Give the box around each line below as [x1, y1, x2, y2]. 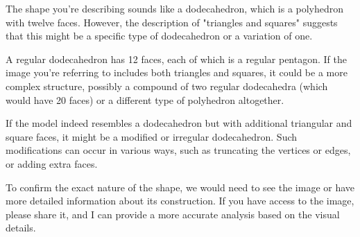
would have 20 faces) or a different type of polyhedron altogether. [6, 92, 284, 107]
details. [6, 220, 36, 235]
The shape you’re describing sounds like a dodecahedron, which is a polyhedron [6, 1, 344, 15]
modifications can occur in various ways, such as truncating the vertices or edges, [6, 143, 351, 157]
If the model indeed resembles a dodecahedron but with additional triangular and [6, 116, 352, 130]
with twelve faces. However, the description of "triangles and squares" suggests [6, 15, 338, 29]
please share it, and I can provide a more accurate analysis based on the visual [6, 207, 340, 221]
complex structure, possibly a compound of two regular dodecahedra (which [6, 78, 328, 93]
